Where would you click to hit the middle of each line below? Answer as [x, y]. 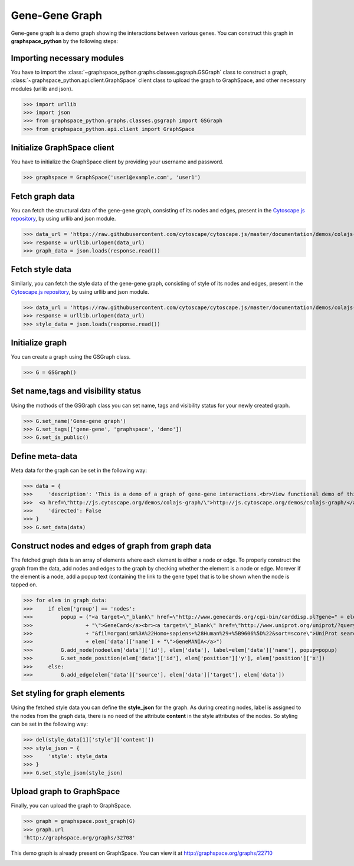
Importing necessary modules [67, 58]
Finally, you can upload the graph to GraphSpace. [71, 806]
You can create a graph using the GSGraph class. [71, 357]
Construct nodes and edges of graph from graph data [111, 546]
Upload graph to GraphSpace [65, 791]
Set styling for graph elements [68, 693]
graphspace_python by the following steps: [64, 41]
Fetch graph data [43, 196]
